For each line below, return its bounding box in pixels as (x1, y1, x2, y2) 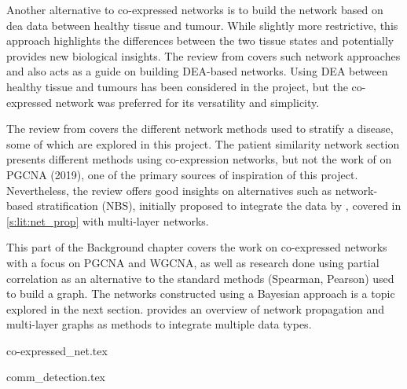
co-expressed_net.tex (6, 342, 108, 358)
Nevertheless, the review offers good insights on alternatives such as (6, 182, 332, 198)
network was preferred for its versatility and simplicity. (55, 94, 320, 110)
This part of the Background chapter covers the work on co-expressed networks (6, 239, 387, 255)
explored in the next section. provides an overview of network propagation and (6, 300, 385, 317)
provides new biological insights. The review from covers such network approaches (6, 47, 401, 64)
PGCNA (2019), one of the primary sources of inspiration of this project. (6, 166, 358, 182)
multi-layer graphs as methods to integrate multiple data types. (6, 316, 312, 332)
